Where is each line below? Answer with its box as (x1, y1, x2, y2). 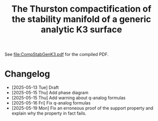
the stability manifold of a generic (11, 14, 152, 25)
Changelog (4, 69, 50, 80)
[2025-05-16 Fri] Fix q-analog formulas (11, 100, 91, 106)
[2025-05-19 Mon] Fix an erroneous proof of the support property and (11, 105, 154, 111)
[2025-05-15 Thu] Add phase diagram (11, 90, 89, 96)
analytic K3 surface (40, 24, 122, 35)
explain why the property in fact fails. (11, 110, 86, 116)
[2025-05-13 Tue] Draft (11, 85, 59, 90)
